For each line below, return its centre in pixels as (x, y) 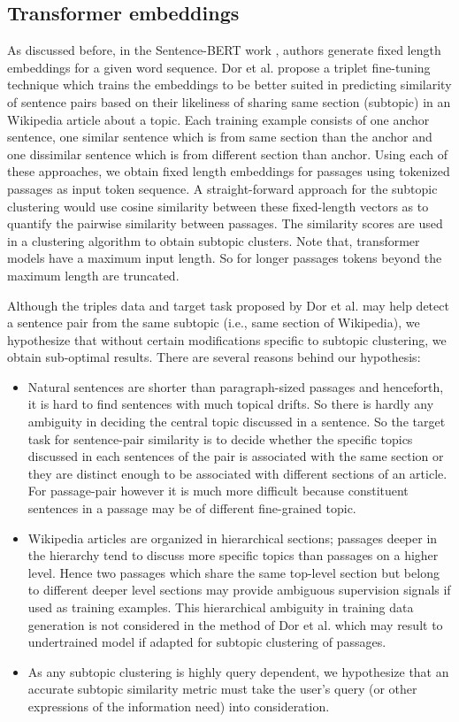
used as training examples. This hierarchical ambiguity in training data (221, 607)
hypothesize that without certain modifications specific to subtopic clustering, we (227, 339)
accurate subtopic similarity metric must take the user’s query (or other (222, 689)
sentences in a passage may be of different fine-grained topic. (192, 508)
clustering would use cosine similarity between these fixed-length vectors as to (218, 206)
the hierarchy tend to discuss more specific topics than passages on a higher (233, 555)
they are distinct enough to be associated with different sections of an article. (237, 473)
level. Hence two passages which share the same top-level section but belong (233, 572)
